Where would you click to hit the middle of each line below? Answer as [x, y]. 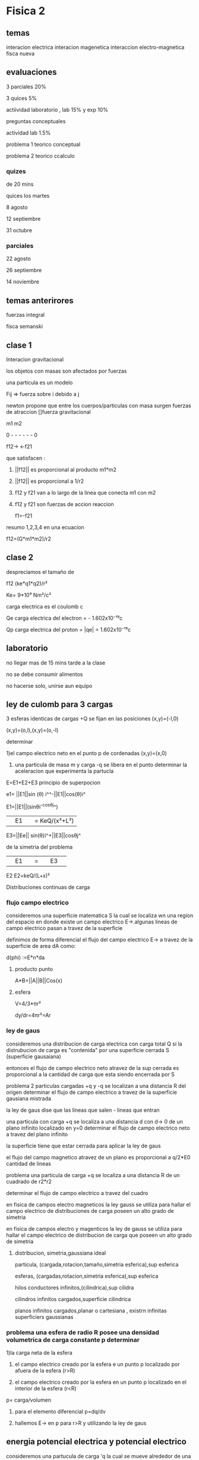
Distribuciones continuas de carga [48, 887]
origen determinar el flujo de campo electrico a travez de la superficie [91, 1092]
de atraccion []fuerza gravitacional [48, 412]
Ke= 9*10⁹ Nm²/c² [29, 595]
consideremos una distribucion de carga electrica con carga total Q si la [94, 1044]
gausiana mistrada [29, 1098]
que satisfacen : [26, 458]
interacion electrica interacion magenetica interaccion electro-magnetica [95, 47]
